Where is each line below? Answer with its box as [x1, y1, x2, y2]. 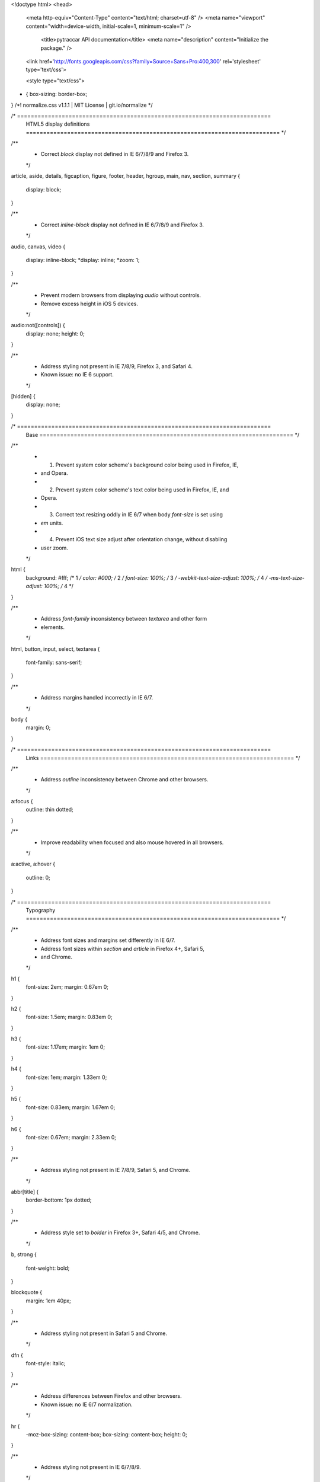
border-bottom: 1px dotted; [25, 1196, 92, 1203]
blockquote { [11, 1289, 43, 1296]
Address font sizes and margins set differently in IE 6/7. [40, 937, 175, 944]
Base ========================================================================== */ [25, 431, 299, 438]
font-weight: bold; [25, 1264, 70, 1272]
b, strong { [11, 1251, 37, 1258]
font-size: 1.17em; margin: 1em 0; [25, 1043, 105, 1050]
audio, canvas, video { [11, 243, 65, 250]
